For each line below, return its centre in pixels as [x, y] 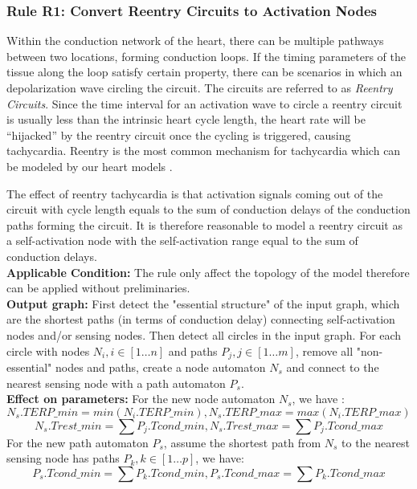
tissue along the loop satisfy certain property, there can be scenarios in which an [204, 72]
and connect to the [333, 367]
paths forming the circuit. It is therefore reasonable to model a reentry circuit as [204, 224]
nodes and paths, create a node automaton [160, 367]
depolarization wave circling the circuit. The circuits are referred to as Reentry [200, 88]
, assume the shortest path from [242, 442]
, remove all [324, 350]
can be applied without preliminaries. [98, 288]
